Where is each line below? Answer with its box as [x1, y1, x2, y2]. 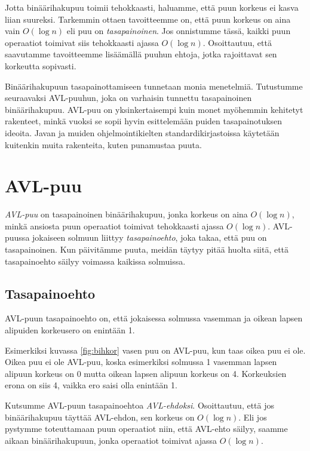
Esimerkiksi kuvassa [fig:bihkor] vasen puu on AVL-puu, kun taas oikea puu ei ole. [5, 343, 306, 356]
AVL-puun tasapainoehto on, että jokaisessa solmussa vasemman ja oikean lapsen [5, 312, 303, 324]
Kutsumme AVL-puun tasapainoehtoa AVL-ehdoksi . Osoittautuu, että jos [5, 398, 275, 411]
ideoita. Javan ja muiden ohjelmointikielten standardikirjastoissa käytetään [5, 126, 280, 139]
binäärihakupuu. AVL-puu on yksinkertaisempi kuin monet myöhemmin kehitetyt [5, 103, 303, 115]
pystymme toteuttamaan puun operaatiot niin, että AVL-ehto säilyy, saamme [5, 422, 288, 435]
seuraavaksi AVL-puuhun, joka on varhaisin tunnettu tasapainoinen [5, 91, 252, 104]
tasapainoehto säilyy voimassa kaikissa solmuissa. [5, 254, 186, 267]
